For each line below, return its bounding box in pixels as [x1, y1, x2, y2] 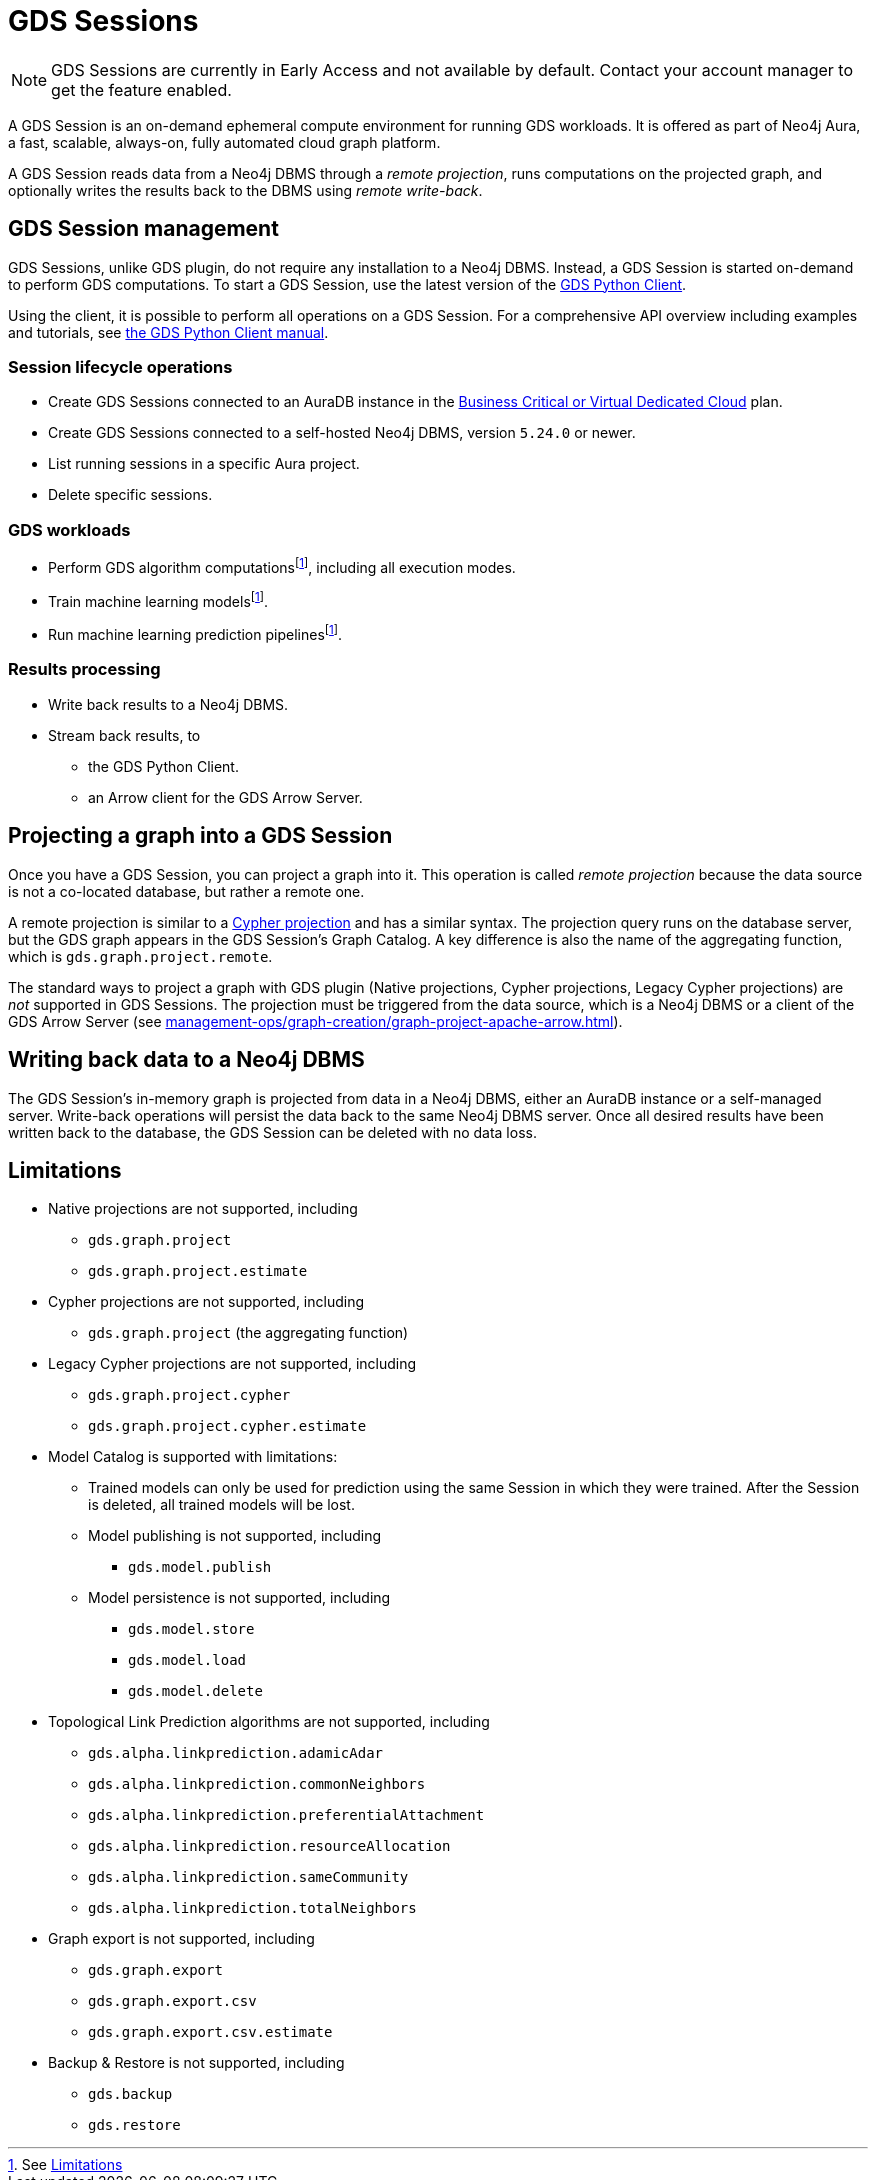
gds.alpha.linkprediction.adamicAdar [88, 1745, 384, 1762]
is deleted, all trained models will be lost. [88, 1496, 355, 1514]
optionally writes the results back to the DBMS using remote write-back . [8, 181, 483, 199]
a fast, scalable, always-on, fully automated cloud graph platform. [8, 133, 441, 151]
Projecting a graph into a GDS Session [8, 823, 393, 849]
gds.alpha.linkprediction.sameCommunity [88, 1869, 409, 1886]
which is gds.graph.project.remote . [8, 947, 273, 965]
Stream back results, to [48, 726, 201, 744]
